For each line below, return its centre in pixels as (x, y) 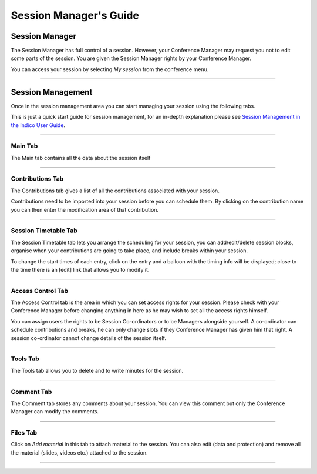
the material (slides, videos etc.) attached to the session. (79, 452)
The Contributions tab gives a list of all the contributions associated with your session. (115, 191)
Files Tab (24, 433)
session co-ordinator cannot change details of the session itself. (89, 338)
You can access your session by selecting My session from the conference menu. (110, 69)
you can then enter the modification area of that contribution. (85, 209)
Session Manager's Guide (75, 15)
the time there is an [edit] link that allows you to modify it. (80, 269)
